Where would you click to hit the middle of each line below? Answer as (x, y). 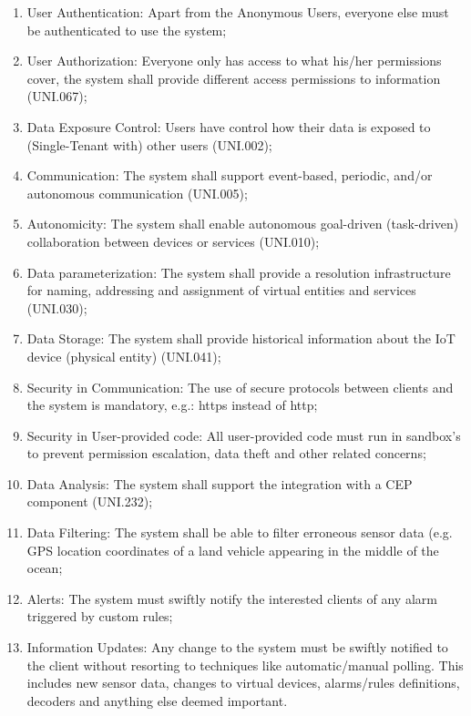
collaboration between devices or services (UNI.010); (173, 241)
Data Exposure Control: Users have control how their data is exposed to (229, 126)
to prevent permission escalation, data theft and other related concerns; (226, 453)
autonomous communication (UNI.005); (137, 193)
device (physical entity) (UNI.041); (124, 356)
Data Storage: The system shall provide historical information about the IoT (241, 338)
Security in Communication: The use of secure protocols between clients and (240, 387)
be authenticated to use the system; (127, 30)
